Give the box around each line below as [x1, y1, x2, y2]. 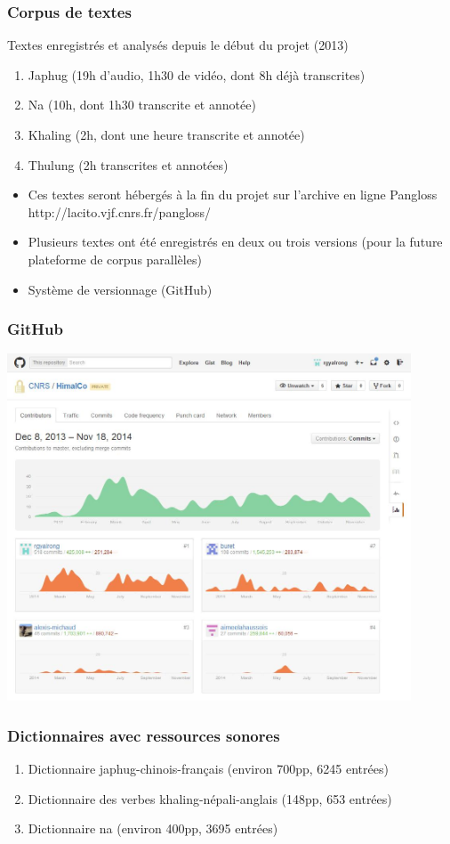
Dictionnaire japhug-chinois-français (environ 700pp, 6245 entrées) [28, 759, 389, 778]
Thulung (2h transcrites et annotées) [28, 155, 229, 174]
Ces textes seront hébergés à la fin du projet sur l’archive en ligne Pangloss [28, 185, 438, 204]
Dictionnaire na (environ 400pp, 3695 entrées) [28, 819, 278, 838]
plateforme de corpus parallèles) [28, 249, 202, 268]
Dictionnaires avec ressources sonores [7, 724, 280, 746]
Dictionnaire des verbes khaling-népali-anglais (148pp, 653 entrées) [28, 789, 392, 807]
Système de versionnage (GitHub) [28, 280, 213, 298]
